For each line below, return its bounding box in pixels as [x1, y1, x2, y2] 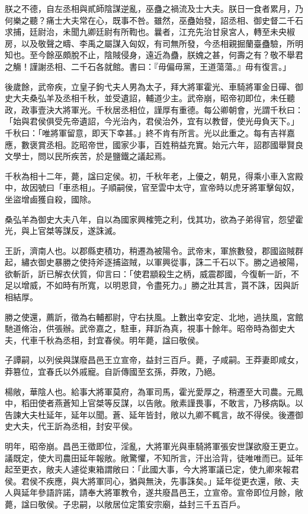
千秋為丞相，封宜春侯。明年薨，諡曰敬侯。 [37, 333, 204, 346]
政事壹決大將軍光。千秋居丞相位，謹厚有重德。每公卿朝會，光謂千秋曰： [21, 103, 303, 115]
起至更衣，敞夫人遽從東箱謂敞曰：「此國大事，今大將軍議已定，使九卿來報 [5, 463, 291, 476]
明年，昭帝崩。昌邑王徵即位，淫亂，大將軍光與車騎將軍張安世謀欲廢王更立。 [5, 440, 303, 452]
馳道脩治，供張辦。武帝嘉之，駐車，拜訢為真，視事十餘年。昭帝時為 [5, 322, 270, 335]
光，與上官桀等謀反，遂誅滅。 [5, 224, 121, 237]
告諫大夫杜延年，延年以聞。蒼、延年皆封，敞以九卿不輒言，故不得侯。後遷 [5, 408, 295, 420]
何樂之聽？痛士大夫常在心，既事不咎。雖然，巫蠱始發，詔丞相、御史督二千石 [5, 14, 303, 26]
